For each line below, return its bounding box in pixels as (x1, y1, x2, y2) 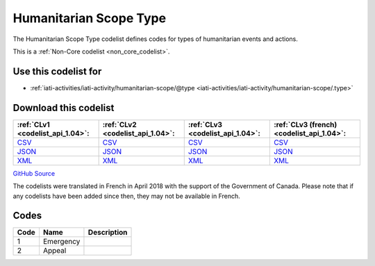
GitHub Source (12, 169, 56, 177)
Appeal (42, 246, 67, 256)
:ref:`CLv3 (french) (273, 119, 337, 129)
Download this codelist (12, 101, 115, 114)
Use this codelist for (12, 65, 102, 77)
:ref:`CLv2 (102, 119, 137, 129)
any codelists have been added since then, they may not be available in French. (12, 192, 241, 200)
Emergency (42, 237, 81, 247)
